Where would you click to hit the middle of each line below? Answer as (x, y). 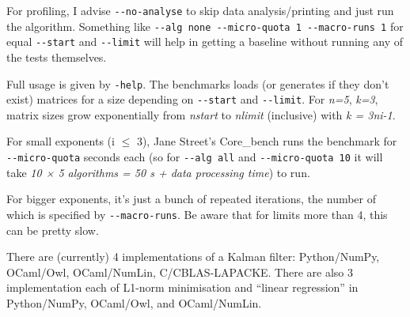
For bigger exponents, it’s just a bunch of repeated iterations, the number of (192, 199)
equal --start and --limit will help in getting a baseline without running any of (205, 42)
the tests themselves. (57, 57)
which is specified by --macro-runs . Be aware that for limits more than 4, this (197, 214)
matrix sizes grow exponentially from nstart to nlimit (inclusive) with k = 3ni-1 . (201, 114)
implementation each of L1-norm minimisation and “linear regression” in (182, 287)
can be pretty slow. (53, 230)
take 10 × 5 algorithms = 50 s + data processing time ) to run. (158, 172)
